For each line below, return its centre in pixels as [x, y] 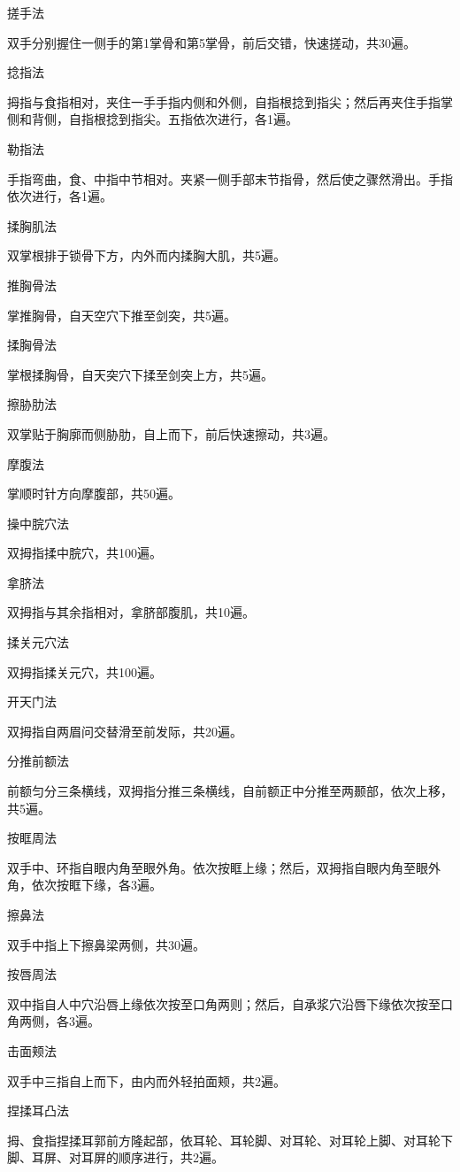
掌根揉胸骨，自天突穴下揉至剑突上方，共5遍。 [140, 374]
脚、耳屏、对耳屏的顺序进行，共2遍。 [115, 1157]
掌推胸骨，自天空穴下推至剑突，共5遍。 [122, 315]
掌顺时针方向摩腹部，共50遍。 [94, 493]
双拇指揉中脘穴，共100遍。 [84, 553]
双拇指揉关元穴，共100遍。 [84, 671]
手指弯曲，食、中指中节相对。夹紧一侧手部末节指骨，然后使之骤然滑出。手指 [230, 178]
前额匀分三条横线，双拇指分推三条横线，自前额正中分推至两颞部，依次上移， [230, 791]
